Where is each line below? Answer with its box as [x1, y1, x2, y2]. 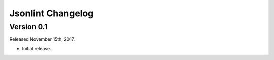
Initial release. [22, 45, 51, 51]
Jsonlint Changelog [9, 8, 94, 19]
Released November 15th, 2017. [9, 36, 75, 42]
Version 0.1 [9, 22, 48, 31]
